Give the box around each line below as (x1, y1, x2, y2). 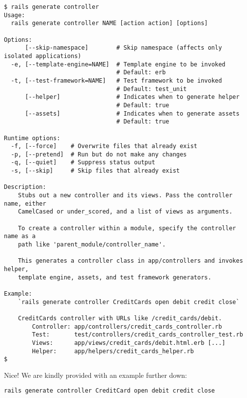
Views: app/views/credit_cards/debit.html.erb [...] (32, 339, 226, 346)
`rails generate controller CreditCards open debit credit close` (18, 298, 240, 306)
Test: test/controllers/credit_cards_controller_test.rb (32, 331, 243, 338)
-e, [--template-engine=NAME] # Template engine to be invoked (11, 61, 226, 68)
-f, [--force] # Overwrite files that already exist (11, 143, 197, 150)
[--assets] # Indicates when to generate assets (25, 110, 240, 117)
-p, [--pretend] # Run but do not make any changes (11, 151, 187, 158)
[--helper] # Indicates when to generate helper (25, 93, 240, 101)
